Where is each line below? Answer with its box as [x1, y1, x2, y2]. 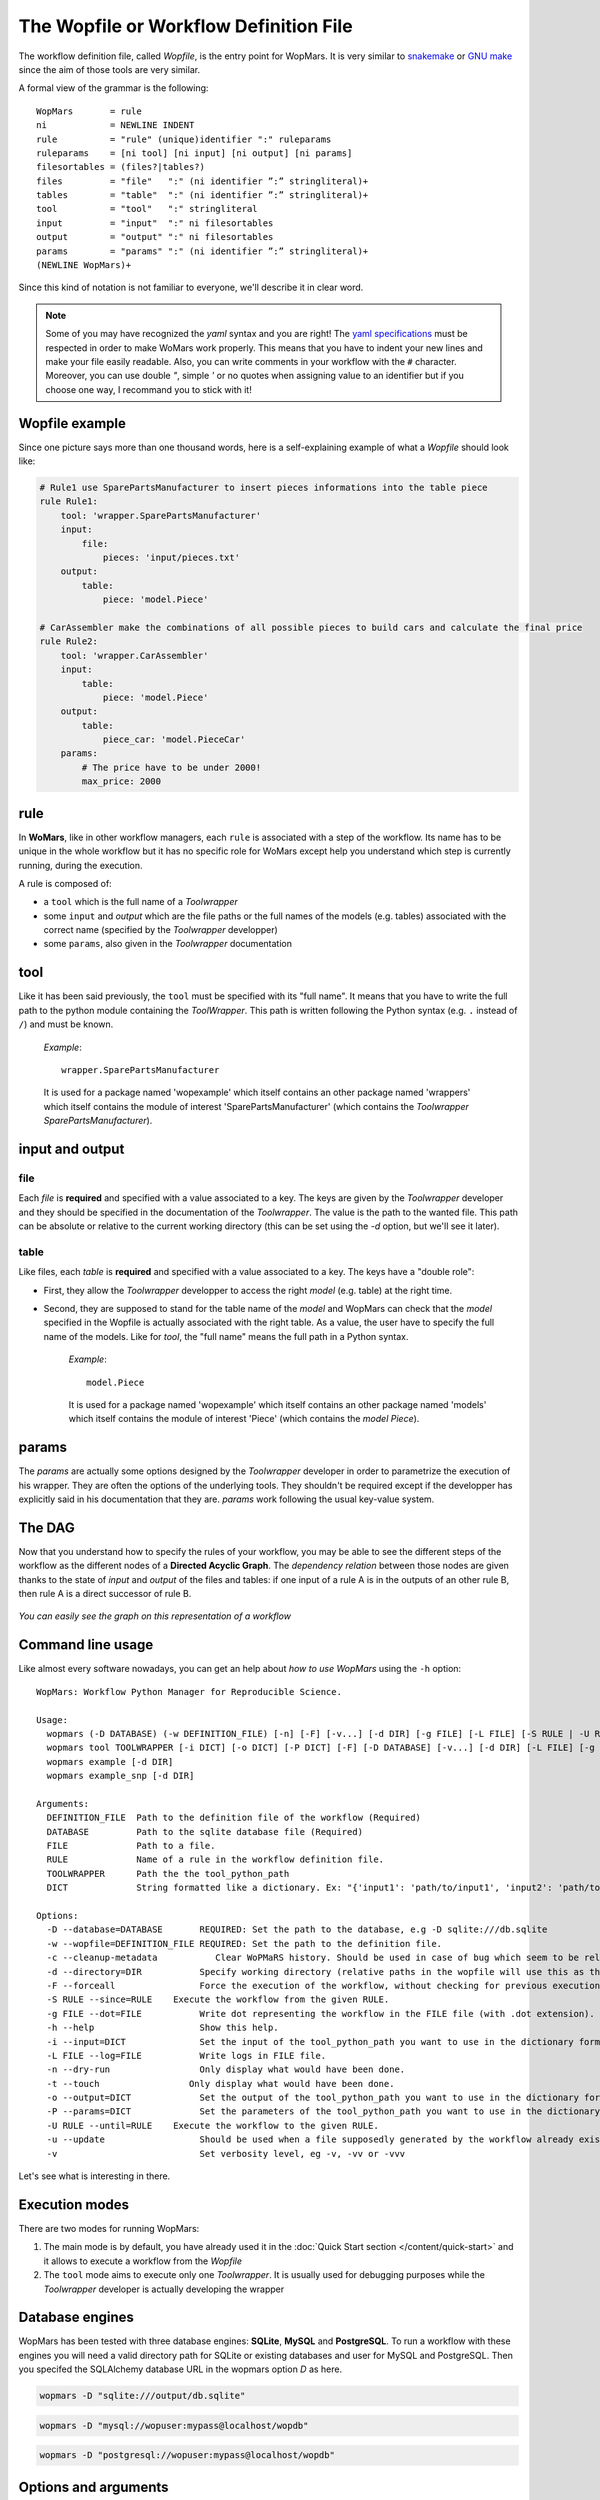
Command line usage [18, 1636, 154, 1654]
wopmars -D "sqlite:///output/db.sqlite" [39, 2390, 246, 2402]
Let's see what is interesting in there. [18, 2170, 171, 2182]
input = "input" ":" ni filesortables [36, 217, 274, 229]
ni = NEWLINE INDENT [36, 120, 195, 131]
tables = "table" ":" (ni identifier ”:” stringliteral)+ [36, 190, 369, 201]
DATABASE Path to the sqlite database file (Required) [46, 1826, 364, 1837]
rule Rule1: [39, 496, 99, 507]
